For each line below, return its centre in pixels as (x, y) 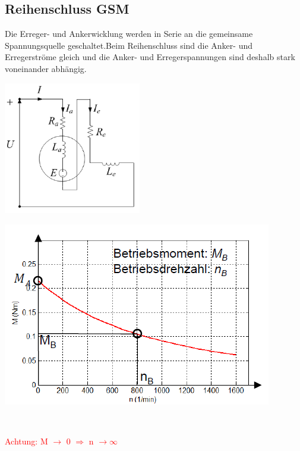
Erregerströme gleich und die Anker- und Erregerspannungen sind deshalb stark (150, 57)
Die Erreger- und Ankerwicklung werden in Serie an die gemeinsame (129, 34)
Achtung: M (26, 441)
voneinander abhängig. (46, 68)
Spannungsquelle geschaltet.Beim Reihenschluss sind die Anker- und (129, 45)
